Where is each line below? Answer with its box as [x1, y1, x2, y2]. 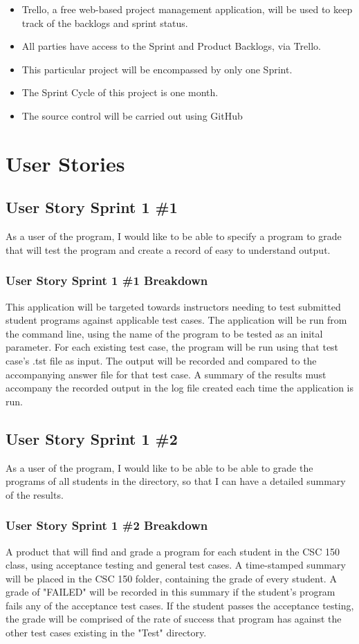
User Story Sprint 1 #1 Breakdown [6, 272, 208, 289]
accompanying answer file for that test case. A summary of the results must [6, 367, 326, 381]
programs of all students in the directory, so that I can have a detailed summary [6, 474, 346, 488]
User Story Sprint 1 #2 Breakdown [6, 517, 208, 534]
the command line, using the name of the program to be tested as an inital [6, 326, 323, 340]
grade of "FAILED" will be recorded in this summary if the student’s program [6, 585, 335, 599]
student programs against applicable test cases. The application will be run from [6, 313, 347, 327]
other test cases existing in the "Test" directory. [6, 625, 207, 640]
